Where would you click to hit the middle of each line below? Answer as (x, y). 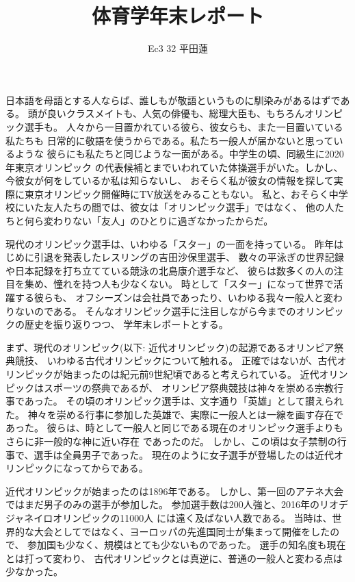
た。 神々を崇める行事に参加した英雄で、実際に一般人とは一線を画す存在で (175, 414)
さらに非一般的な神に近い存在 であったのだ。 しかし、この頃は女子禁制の (171, 441)
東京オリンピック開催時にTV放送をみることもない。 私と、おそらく (176, 193)
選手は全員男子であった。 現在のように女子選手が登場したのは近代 (184, 454)
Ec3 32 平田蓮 (178, 48)
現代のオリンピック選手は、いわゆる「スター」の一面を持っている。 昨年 (170, 243)
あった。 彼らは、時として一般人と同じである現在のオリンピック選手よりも (174, 428)
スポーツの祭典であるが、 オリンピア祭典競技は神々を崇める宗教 (188, 387)
